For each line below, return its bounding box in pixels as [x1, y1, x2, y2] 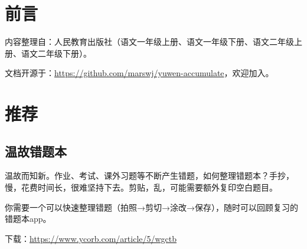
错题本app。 [5, 212, 51, 225]
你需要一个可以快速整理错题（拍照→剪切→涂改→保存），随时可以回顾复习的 [5, 201, 298, 213]
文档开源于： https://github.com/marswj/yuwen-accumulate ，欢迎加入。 [5, 67, 274, 79]
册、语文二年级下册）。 [5, 47, 92, 59]
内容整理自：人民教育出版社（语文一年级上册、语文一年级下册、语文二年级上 [5, 35, 302, 48]
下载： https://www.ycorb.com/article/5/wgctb [5, 232, 177, 244]
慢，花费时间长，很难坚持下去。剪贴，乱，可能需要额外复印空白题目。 [5, 181, 277, 194]
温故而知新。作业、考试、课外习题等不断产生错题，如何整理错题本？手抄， [5, 169, 294, 182]
